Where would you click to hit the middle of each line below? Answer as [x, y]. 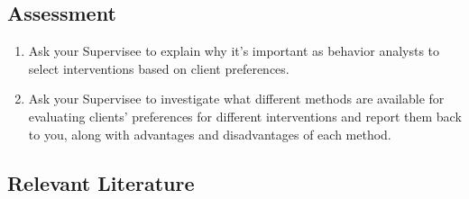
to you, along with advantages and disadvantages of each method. [210, 134]
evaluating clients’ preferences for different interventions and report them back [245, 116]
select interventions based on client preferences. [159, 68]
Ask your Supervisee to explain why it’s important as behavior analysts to [234, 51]
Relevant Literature [101, 182]
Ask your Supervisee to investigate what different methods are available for [236, 99]
